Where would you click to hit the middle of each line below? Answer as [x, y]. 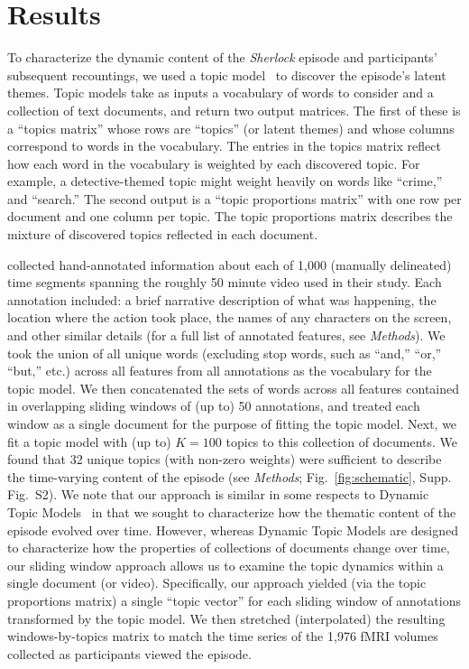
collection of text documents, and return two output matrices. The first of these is [234, 110]
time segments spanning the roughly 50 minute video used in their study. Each [225, 282]
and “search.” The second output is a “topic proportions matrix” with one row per [234, 198]
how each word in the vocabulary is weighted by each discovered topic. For [214, 163]
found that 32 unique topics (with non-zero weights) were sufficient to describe [225, 459]
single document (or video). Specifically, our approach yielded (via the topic [217, 583]
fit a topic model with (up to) [89, 441]
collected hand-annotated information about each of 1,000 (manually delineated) [230, 264]
